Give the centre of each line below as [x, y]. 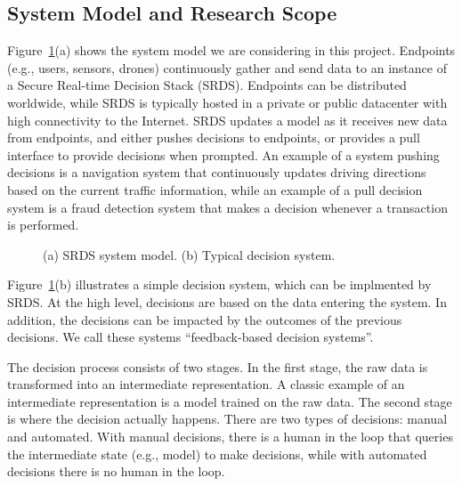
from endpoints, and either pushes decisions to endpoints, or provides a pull [214, 138]
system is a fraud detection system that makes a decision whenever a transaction [227, 207]
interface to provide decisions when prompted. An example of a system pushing [223, 154]
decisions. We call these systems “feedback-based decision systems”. [190, 337]
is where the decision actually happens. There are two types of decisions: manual [227, 419]
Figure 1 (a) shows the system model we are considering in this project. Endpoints [231, 50]
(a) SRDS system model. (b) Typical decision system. [189, 254]
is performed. [43, 225]
